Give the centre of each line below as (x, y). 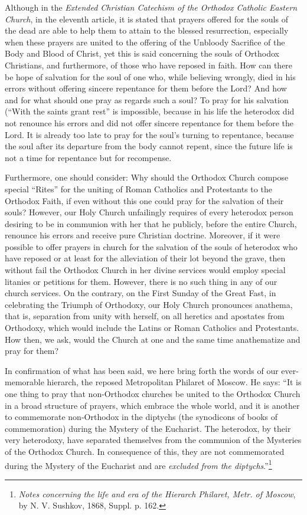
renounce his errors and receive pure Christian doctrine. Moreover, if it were (143, 235)
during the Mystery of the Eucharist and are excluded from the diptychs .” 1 (138, 464)
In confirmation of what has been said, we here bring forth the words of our (142, 370)
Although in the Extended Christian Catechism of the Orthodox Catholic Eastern (151, 7)
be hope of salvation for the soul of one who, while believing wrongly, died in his (150, 76)
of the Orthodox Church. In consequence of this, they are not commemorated (145, 451)
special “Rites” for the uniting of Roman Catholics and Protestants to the (138, 188)
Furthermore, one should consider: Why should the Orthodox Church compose (147, 177)
